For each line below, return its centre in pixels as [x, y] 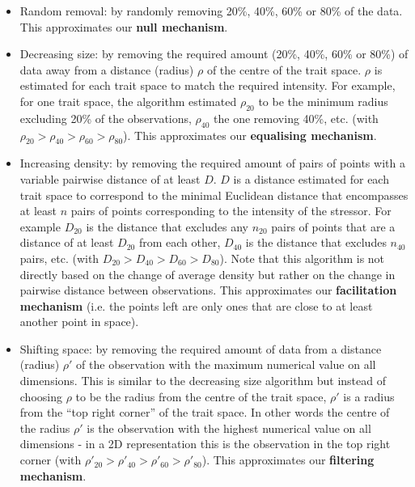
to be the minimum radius [323, 101]
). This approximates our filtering [288, 460]
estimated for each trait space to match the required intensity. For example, [207, 85]
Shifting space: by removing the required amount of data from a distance [201, 348]
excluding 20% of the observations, [106, 118]
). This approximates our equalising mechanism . [250, 135]
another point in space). [79, 322]
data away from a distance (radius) [107, 69]
